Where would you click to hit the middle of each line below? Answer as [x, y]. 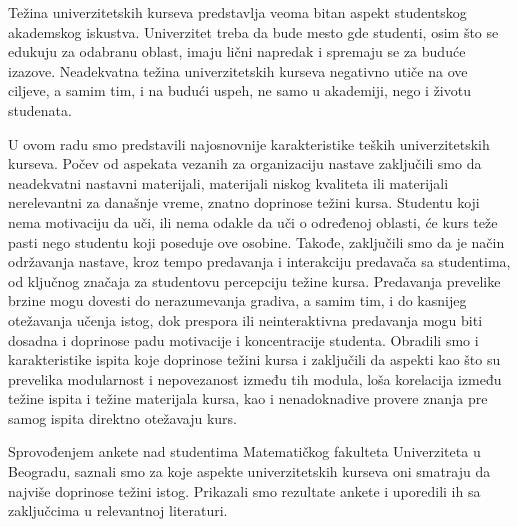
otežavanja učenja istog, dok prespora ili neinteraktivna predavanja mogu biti [245, 319]
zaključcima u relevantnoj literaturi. [118, 510]
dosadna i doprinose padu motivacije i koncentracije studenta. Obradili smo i [243, 339]
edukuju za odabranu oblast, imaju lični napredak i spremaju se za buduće [237, 51]
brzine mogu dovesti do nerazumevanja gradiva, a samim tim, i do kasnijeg [237, 300]
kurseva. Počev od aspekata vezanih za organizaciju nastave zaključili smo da [245, 163]
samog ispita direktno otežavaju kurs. [122, 417]
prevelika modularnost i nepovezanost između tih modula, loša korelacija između [255, 378]
